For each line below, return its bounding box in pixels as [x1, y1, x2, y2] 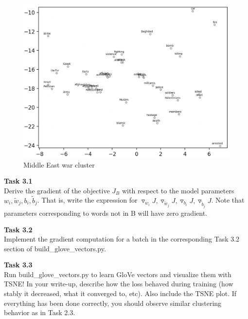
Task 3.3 [4, 260, 33, 270]
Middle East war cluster [23, 159, 95, 169]
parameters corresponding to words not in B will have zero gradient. [4, 207, 207, 218]
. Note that [211, 195, 245, 205]
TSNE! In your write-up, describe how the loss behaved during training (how [4, 279, 233, 289]
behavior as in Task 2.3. [4, 307, 75, 318]
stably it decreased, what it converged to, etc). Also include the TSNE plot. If [4, 288, 237, 299]
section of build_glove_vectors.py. [4, 243, 106, 253]
